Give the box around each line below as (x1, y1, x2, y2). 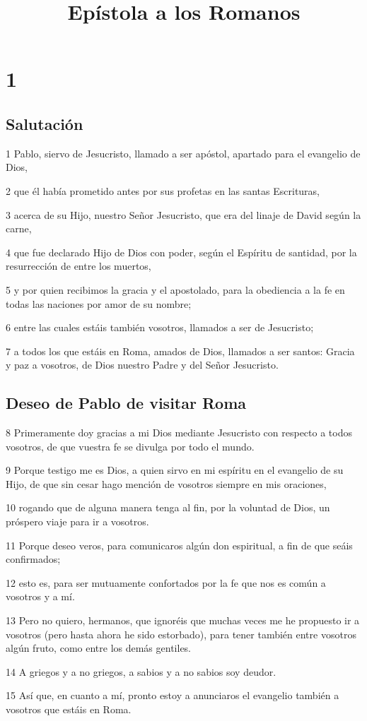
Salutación (6, 112, 83, 134)
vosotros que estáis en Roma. (6, 702, 132, 716)
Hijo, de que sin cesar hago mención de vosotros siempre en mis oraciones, (6, 476, 327, 491)
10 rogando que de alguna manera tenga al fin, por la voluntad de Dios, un (6, 500, 330, 515)
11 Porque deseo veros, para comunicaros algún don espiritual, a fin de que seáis (6, 537, 353, 552)
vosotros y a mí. (6, 589, 75, 604)
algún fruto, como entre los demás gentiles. (6, 640, 192, 655)
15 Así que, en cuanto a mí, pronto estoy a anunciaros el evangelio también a (6, 688, 339, 703)
